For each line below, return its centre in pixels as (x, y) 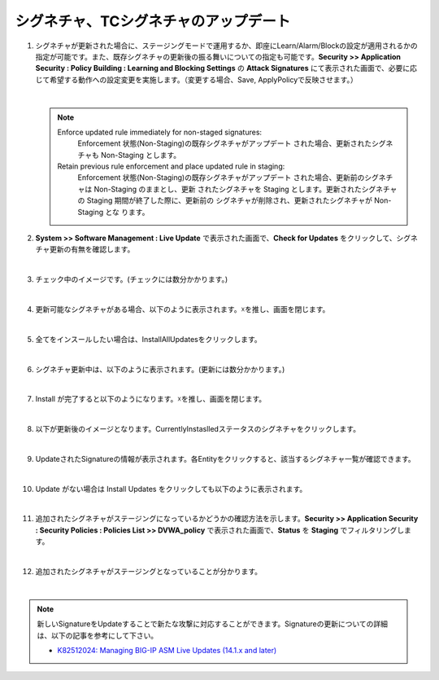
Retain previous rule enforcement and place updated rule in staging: (171, 166)
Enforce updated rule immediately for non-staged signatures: (160, 132)
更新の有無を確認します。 (92, 249)
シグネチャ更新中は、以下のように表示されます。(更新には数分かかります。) (160, 369)
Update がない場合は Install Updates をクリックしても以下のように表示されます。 (171, 489)
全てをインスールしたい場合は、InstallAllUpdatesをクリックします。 (148, 339)
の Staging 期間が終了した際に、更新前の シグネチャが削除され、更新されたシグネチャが (225, 200)
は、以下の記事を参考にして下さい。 (98, 635)
